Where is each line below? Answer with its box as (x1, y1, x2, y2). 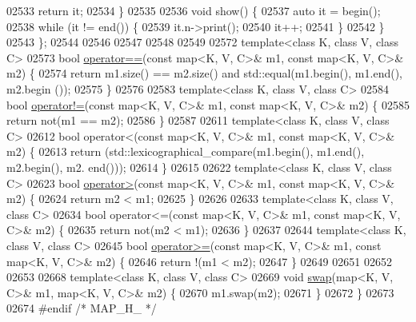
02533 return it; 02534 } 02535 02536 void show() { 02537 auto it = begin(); (6, 2, 381, 18)
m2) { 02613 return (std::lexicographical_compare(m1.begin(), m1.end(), (6, 143, 365, 160)
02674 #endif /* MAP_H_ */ (6, 300, 157, 316)
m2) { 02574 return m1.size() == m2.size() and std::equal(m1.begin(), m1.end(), (6, 65, 402, 81)
